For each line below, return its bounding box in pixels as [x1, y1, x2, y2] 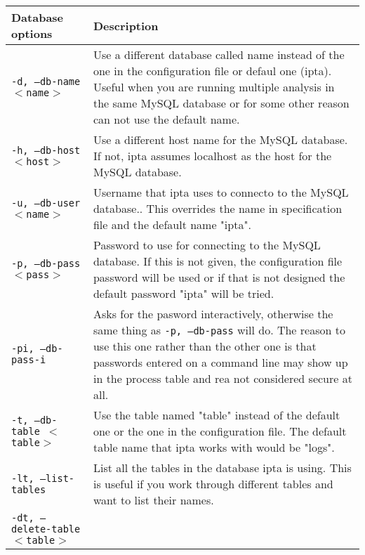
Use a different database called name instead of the [93, 46, 345, 63]
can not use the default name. [93, 111, 240, 127]
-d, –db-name [11, 75, 81, 87]
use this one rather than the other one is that [93, 338, 317, 354]
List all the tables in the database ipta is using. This [93, 459, 352, 476]
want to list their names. [93, 492, 214, 508]
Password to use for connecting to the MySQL [93, 237, 321, 253]
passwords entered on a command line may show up [93, 354, 348, 370]
